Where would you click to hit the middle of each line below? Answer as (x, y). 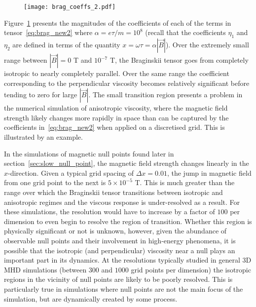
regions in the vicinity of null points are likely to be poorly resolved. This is (118, 279)
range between (26, 60)
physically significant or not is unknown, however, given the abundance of (115, 231)
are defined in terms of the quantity (66, 45)
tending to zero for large (41, 95)
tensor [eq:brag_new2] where (48, 32)
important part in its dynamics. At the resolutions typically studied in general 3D (128, 260)
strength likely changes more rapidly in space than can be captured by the (116, 117)
